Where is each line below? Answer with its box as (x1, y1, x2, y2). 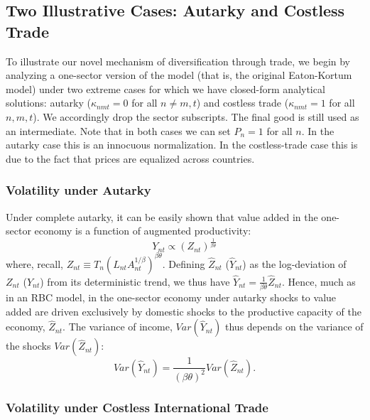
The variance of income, (68, 319, 173, 334)
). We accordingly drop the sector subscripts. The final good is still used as (33, 109, 359, 124)
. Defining (162, 256, 205, 271)
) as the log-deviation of (242, 256, 347, 271)
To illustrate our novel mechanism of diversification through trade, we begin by (6, 53, 350, 68)
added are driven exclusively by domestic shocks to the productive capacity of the (6, 303, 361, 318)
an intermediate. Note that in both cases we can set (6, 123, 231, 138)
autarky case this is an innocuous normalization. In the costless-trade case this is (6, 137, 358, 152)
